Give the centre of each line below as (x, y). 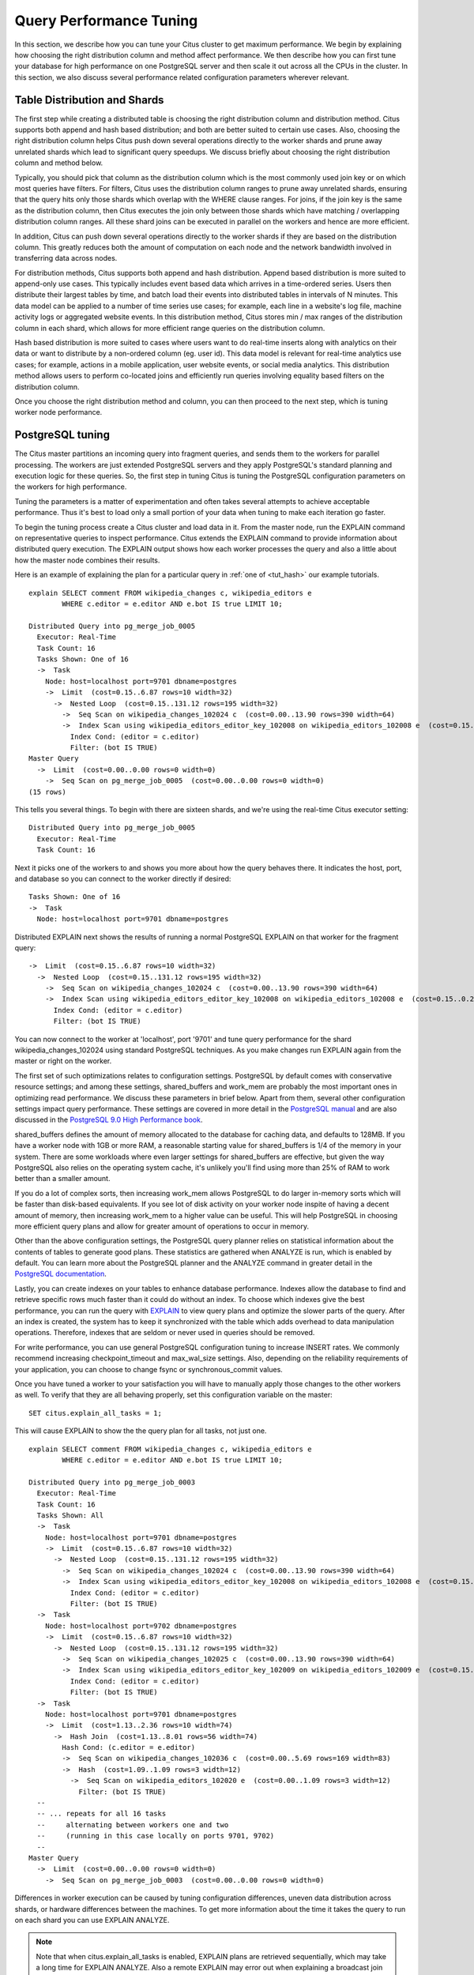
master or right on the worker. (63, 1061)
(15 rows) (47, 792)
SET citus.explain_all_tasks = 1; (95, 1413)
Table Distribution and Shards (89, 100)
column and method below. (59, 163)
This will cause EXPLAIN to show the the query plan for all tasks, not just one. (141, 1431)
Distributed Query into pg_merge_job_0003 (112, 1482)
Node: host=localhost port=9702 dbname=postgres (141, 1626)
